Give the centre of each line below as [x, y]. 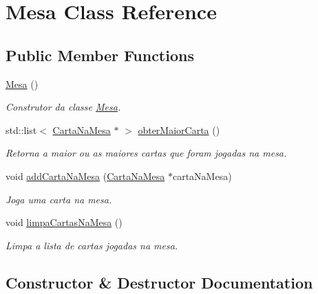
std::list [21, 129]
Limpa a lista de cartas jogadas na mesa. [92, 245]
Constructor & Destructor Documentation [159, 282]
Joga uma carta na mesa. [59, 199]
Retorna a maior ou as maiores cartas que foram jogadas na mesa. [146, 153]
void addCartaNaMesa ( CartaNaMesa [85, 176]
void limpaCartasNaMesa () [64, 222]
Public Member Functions [100, 55]
